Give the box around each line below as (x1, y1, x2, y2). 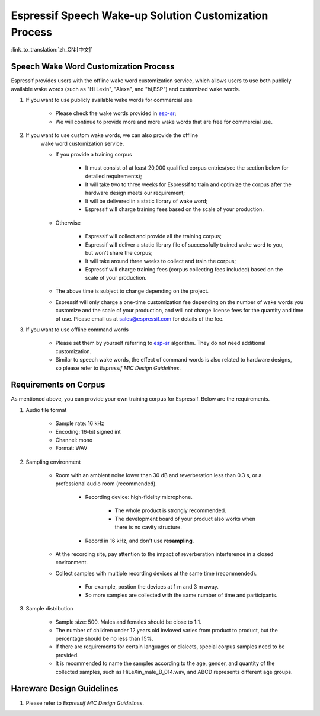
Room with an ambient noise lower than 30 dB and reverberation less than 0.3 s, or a (55, 472, 262, 479)
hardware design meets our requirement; (85, 189, 185, 196)
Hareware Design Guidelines (11, 683, 119, 693)
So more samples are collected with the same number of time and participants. (85, 592, 278, 599)
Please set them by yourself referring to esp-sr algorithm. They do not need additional (55, 340, 266, 347)
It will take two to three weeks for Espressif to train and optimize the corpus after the (85, 181, 292, 188)
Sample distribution (25, 605, 73, 612)
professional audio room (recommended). (55, 480, 157, 487)
